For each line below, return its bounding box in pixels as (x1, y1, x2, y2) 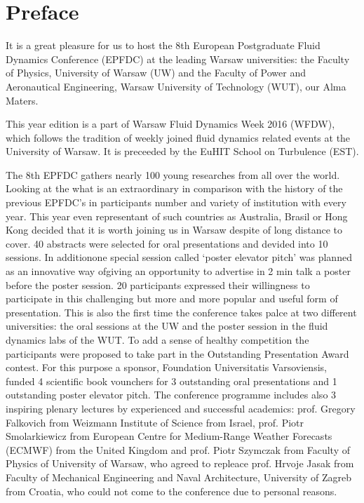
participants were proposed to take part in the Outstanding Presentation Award (6, 346, 349, 361)
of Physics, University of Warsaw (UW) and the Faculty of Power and (6, 65, 306, 80)
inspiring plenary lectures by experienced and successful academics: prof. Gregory (6, 401, 356, 415)
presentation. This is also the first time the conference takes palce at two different (6, 304, 357, 319)
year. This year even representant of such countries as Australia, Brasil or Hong (6, 208, 348, 223)
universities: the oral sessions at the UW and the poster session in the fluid (6, 318, 328, 333)
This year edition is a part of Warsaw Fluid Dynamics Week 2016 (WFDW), (6, 116, 335, 131)
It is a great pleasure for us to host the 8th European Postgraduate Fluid (6, 38, 321, 53)
